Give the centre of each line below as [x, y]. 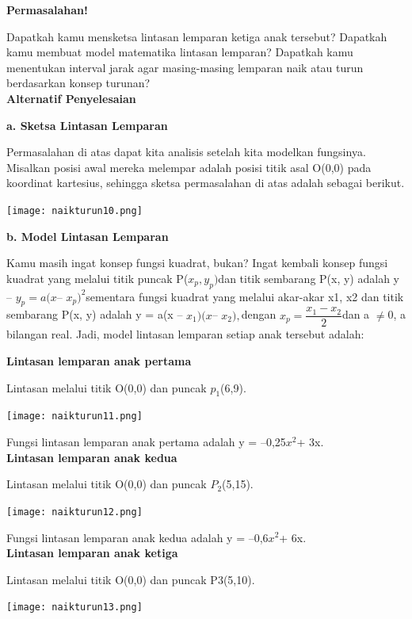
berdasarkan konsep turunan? [78, 83]
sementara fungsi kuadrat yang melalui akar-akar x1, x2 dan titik [245, 296]
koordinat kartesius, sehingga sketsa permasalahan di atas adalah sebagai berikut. [206, 183]
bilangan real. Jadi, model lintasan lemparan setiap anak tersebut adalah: [185, 334]
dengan [259, 314]
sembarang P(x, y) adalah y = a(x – [95, 314]
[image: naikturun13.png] [74, 608]
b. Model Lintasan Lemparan [88, 236]
